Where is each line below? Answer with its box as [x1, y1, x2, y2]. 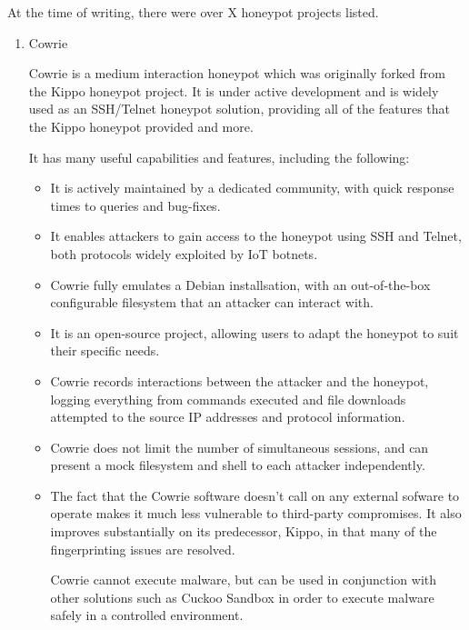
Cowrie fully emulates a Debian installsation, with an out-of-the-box [50, 275, 431, 294]
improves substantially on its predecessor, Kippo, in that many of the [50, 522, 437, 541]
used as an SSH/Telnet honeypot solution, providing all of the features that [28, 99, 451, 118]
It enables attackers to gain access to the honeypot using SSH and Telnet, [50, 226, 462, 245]
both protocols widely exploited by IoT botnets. [50, 244, 318, 263]
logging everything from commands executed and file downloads [50, 389, 406, 408]
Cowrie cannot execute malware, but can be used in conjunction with [50, 570, 437, 589]
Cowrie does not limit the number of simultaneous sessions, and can [50, 437, 429, 456]
